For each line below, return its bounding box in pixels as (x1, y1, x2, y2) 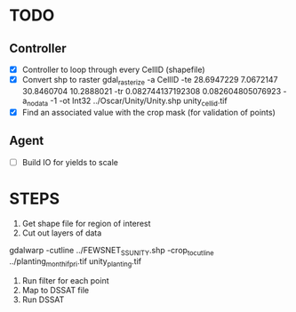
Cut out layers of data (21, 228, 102, 238)
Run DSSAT (21, 294, 65, 305)
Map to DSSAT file (21, 285, 90, 296)
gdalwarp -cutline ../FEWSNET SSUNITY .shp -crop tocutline (9, 244, 215, 258)
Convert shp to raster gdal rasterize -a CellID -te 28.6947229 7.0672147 (21, 75, 278, 87)
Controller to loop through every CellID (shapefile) (21, 64, 206, 75)
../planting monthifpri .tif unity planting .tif (9, 256, 142, 269)
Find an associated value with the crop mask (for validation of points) (21, 107, 276, 117)
